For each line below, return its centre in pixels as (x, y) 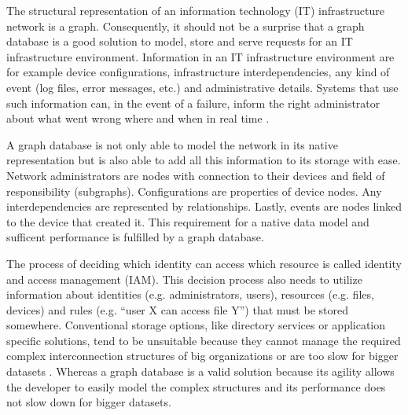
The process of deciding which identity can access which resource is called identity (204, 263)
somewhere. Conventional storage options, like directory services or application (196, 325)
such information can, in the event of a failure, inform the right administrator (193, 103)
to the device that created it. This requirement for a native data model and (188, 221)
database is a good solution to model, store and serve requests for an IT (180, 41)
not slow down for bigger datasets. (89, 402)
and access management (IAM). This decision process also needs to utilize (184, 279)
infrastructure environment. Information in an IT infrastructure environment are (200, 56)
